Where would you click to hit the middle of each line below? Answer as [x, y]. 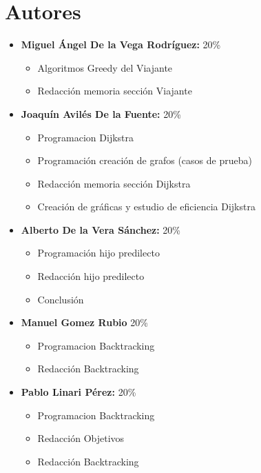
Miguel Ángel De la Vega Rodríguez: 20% [121, 44]
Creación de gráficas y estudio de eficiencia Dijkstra [146, 207]
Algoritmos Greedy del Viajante [105, 67]
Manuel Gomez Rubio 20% [84, 322]
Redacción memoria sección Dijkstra [114, 183]
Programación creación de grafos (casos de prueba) [145, 160]
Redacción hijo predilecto [91, 276]
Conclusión [61, 299]
